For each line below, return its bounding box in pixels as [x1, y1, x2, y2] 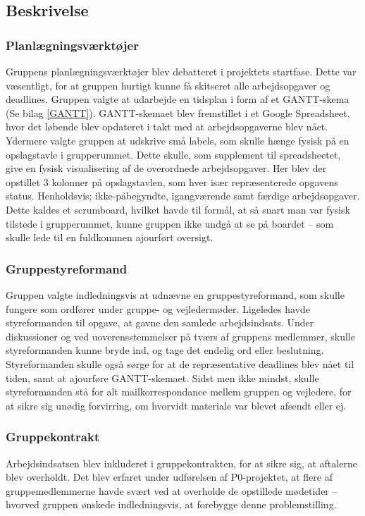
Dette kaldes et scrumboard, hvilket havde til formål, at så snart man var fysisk [6, 202, 350, 216]
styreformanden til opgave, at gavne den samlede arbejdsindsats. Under [6, 315, 314, 330]
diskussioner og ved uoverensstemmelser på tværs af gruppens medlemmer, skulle [6, 328, 355, 343]
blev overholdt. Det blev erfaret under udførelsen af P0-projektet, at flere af [6, 469, 333, 484]
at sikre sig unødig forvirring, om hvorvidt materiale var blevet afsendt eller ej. [6, 398, 347, 412]
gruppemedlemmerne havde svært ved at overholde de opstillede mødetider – [6, 483, 338, 498]
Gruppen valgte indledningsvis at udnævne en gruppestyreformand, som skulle [6, 287, 345, 302]
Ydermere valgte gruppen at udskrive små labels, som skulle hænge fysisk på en [6, 133, 349, 147]
